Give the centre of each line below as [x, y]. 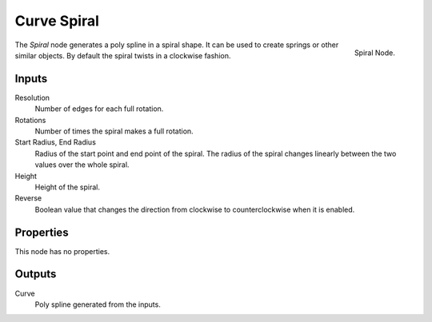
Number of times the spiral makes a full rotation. [114, 131]
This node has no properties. [62, 251]
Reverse [28, 198]
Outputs [36, 274]
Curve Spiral [57, 21]
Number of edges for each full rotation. [99, 109]
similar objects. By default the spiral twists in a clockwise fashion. [123, 55]
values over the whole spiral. [82, 165]
